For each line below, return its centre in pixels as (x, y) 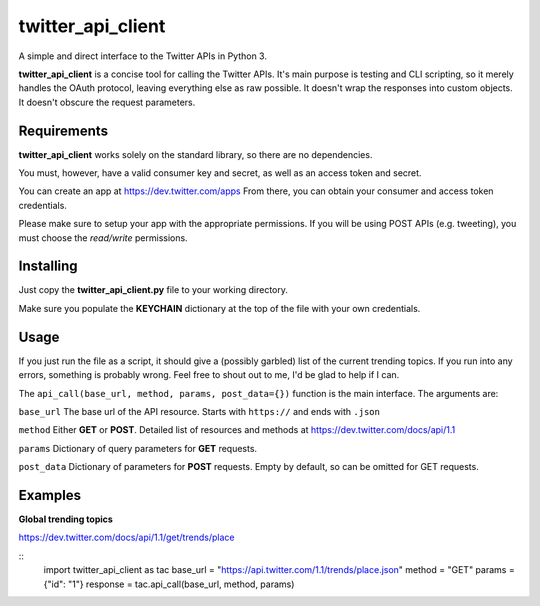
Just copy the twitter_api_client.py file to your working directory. (153, 290)
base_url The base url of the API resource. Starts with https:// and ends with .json (199, 411)
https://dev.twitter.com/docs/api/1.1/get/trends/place (126, 537)
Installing (48, 266)
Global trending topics (66, 519)
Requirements (63, 130)
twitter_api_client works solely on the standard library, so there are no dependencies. (195, 154)
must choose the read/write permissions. (103, 237)
